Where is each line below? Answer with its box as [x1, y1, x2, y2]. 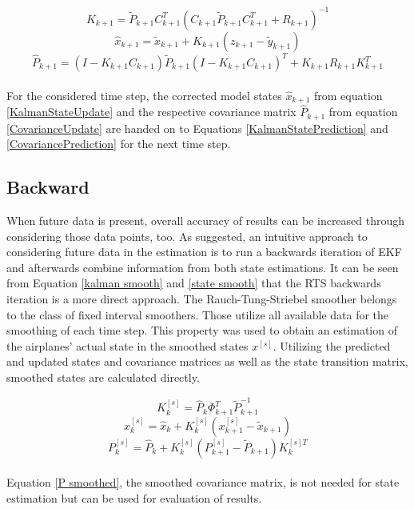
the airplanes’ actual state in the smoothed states [6, 337, 249, 354]
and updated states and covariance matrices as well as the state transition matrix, [6, 353, 408, 370]
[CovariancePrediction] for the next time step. [6, 135, 231, 152]
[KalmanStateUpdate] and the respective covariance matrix [6, 103, 297, 120]
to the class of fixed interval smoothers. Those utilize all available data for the [6, 306, 389, 323]
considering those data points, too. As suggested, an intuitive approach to [6, 227, 368, 244]
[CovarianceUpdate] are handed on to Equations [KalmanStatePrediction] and [6, 119, 388, 136]
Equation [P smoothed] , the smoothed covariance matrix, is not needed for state [6, 474, 400, 491]
